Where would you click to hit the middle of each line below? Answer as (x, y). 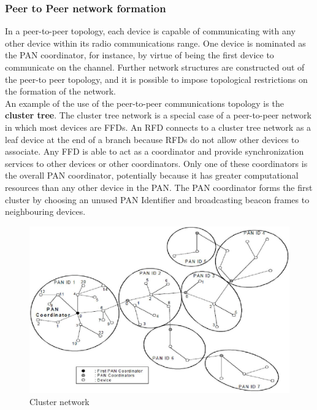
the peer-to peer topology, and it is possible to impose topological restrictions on (156, 79)
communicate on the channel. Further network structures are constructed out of (155, 67)
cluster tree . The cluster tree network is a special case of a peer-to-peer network (158, 115)
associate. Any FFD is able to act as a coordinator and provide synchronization (155, 151)
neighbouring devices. (45, 211)
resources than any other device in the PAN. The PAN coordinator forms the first (159, 187)
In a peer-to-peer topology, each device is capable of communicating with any (150, 31)
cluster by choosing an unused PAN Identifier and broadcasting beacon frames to (157, 199)
